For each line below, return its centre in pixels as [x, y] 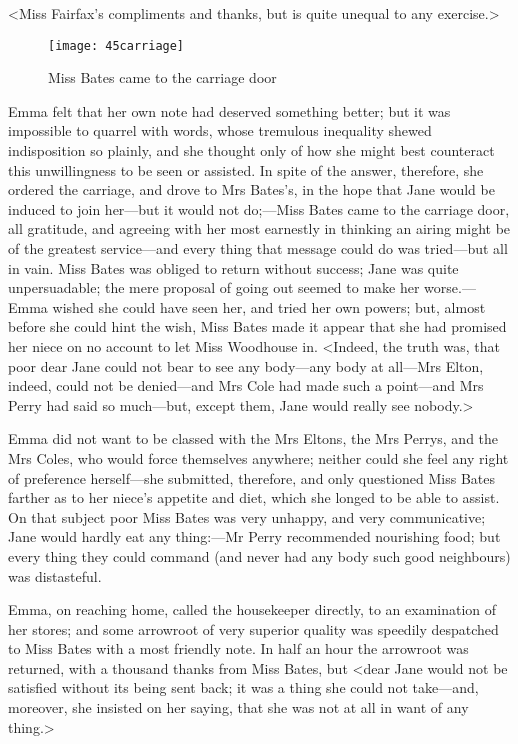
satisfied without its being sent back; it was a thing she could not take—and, [243, 687]
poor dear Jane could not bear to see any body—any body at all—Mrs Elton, [246, 365]
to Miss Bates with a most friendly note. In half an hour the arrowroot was [238, 648]
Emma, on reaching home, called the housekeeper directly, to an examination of [252, 609]
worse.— [450, 287]
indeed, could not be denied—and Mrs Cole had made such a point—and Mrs [246, 385]
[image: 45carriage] [116, 45]
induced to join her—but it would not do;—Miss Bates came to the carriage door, [259, 208]
